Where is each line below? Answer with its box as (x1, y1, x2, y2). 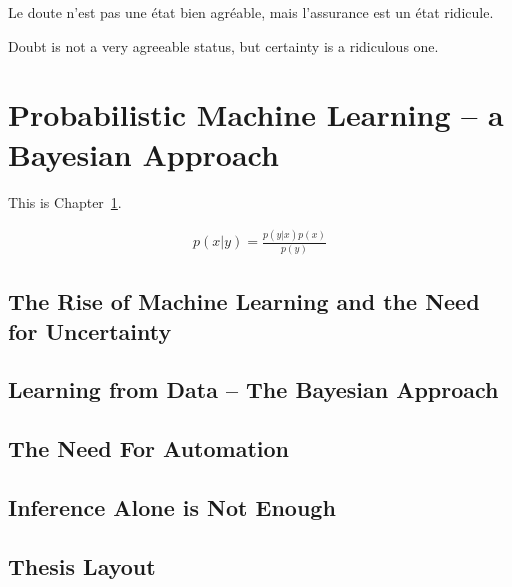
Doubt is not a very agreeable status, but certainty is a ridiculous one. (8, 35, 439, 56)
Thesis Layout (8, 550, 156, 581)
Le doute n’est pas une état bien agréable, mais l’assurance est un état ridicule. (8, 2, 494, 22)
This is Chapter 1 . (8, 191, 122, 212)
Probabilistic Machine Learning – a (8, 94, 504, 135)
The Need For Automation (8, 433, 289, 464)
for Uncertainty (8, 315, 172, 346)
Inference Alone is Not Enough (8, 491, 336, 522)
